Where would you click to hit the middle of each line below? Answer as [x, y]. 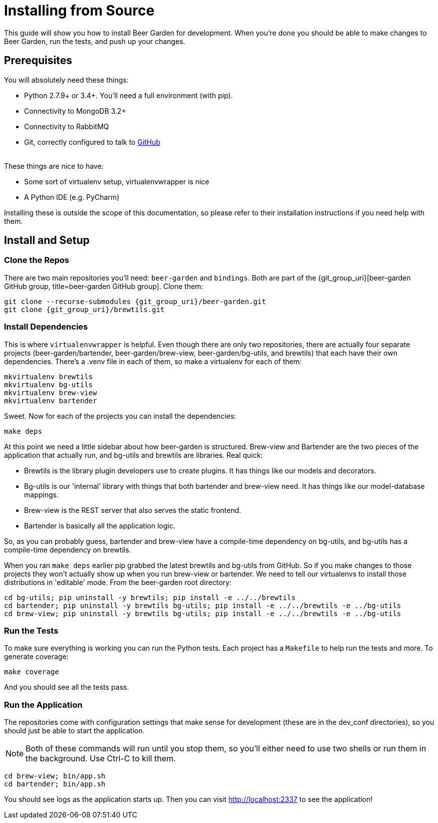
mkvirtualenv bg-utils [49, 384]
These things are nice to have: [54, 166]
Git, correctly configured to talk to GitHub [92, 142]
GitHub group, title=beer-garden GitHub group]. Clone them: [104, 286]
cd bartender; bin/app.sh [55, 784]
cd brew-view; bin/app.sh [55, 776]
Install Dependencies [46, 327]
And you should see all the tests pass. [67, 687]
